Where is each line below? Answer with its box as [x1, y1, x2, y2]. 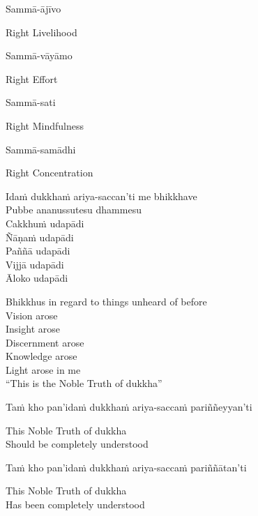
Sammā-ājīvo [6, 1, 61, 15]
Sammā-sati [6, 95, 56, 109]
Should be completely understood [6, 437, 149, 451]
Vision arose [6, 308, 58, 322]
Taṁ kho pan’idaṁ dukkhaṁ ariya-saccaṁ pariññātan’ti [6, 460, 247, 474]
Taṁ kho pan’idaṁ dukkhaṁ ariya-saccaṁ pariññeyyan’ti [6, 400, 252, 414]
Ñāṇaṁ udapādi [6, 229, 74, 244]
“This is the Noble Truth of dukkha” [6, 376, 162, 390]
